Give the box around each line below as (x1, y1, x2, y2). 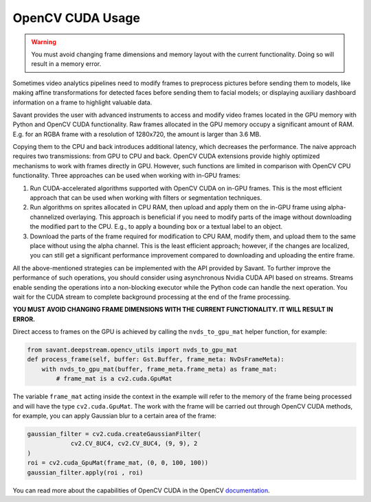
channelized (30, 213, 65, 221)
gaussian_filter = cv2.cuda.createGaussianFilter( (27, 430, 202, 437)
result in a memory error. (31, 60, 102, 68)
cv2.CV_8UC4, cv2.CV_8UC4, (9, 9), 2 (70, 440, 198, 448)
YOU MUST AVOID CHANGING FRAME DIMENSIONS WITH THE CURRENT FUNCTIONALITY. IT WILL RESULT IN (12, 306, 333, 314)
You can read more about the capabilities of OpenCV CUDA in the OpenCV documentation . (12, 486, 271, 494)
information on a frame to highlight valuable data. (12, 98, 153, 106)
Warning (31, 38, 56, 46)
